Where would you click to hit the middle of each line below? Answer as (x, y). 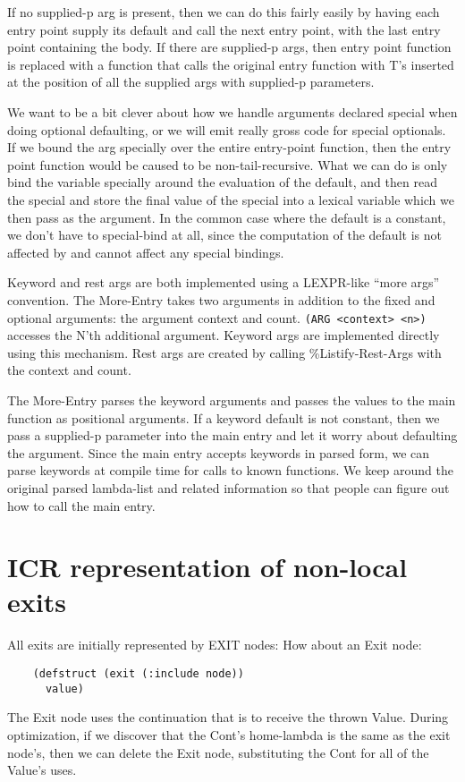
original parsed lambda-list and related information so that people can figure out (228, 487)
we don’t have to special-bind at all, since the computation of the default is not (224, 235)
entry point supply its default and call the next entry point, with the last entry (224, 29)
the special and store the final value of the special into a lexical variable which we (231, 199)
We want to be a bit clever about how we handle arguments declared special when (232, 111)
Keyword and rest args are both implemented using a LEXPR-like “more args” (224, 282)
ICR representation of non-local (207, 567)
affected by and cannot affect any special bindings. (146, 252)
